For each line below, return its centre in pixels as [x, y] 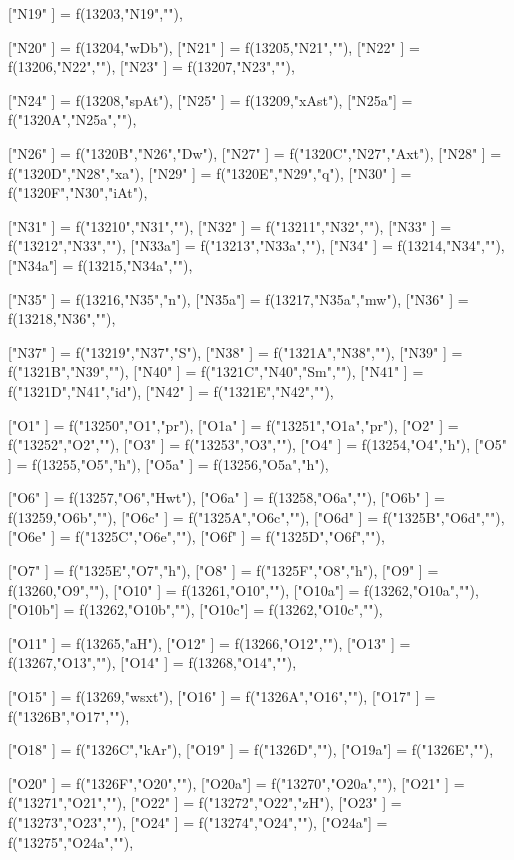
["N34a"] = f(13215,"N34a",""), [100, 264]
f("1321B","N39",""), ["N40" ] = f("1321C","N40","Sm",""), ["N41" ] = [216, 371]
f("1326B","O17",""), [69, 715]
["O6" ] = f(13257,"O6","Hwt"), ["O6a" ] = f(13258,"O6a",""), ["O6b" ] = [226, 497]
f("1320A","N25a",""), [72, 119]
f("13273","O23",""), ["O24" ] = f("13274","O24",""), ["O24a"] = [198, 822]
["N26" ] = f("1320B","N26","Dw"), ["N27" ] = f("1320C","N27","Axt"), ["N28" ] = [255, 152]
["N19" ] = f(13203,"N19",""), [95, 13]
